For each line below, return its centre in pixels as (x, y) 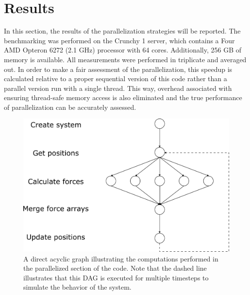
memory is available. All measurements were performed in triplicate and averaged (125, 59)
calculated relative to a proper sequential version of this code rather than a (116, 78)
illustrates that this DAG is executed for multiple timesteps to (116, 277)
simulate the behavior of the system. (77, 287)
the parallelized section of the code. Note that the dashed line (115, 268)
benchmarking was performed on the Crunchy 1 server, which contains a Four (119, 40)
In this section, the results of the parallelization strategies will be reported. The (122, 31)
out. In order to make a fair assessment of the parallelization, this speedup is (118, 69)
